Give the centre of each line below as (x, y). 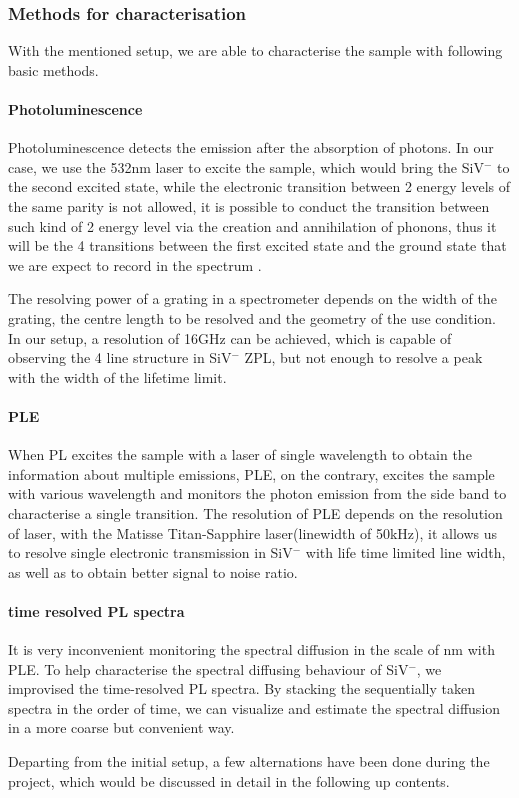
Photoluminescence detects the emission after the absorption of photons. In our (251, 147)
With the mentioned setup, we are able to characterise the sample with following (255, 50)
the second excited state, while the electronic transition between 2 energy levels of (259, 186)
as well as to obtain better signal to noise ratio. (153, 571)
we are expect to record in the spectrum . (135, 264)
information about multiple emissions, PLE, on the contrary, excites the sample (251, 473)
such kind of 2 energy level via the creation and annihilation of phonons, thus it (252, 225)
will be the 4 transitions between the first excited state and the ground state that (257, 245)
